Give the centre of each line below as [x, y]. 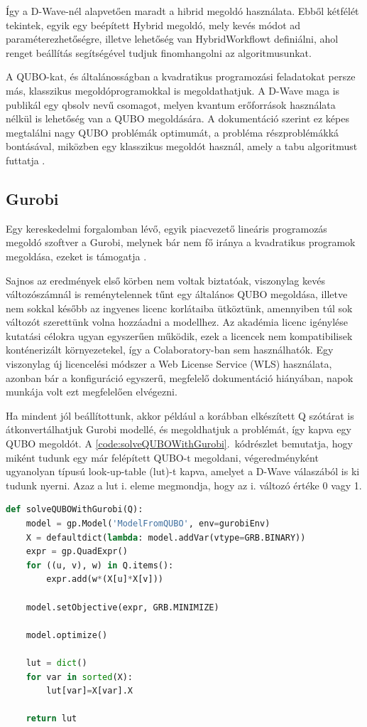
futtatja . [26, 160]
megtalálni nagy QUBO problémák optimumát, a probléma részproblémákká [172, 132]
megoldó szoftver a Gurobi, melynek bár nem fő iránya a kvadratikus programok [181, 242]
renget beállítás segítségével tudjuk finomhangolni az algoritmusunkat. [159, 52]
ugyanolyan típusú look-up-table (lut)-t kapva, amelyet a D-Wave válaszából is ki [183, 471]
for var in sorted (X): [80, 677]
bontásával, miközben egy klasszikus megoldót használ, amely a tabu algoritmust [182, 146]
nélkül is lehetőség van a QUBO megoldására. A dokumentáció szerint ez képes [177, 118]
